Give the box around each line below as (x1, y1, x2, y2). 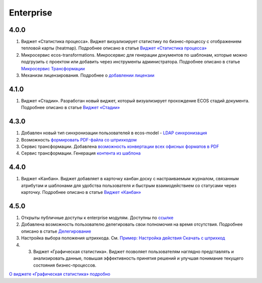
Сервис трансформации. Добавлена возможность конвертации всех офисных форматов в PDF (21, 143, 219, 149)
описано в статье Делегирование (21, 228, 92, 234)
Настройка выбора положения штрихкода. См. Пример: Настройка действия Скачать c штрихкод (21, 235, 225, 241)
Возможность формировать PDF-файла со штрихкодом (21, 137, 137, 142)
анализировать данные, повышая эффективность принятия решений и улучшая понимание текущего (33, 255, 244, 261)
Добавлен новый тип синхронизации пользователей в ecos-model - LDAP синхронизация (21, 130, 207, 136)
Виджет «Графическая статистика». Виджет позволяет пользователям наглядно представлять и (33, 249, 234, 254)
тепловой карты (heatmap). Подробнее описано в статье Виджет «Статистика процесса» (21, 45, 207, 51)
